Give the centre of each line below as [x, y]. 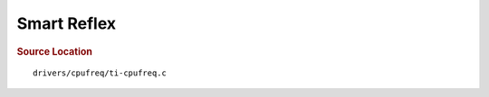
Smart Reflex [67, 23]
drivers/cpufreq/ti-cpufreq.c [100, 73]
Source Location [54, 51]
